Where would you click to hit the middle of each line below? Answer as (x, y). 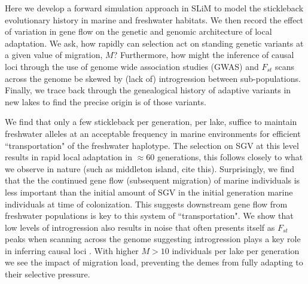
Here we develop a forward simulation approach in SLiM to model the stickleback (154, 8)
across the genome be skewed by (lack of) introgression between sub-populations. (153, 78)
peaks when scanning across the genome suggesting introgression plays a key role (153, 239)
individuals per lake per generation (236, 250)
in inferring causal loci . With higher (72, 250)
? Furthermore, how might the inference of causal (204, 55)
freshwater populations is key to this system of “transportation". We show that (149, 216)
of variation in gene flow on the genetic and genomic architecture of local (138, 31)
